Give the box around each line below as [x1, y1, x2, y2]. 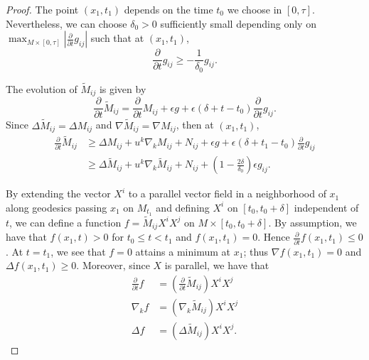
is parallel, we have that [164, 258, 269, 273]
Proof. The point [6, 2, 79, 16]
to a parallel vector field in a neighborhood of [128, 186, 326, 201]
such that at [90, 31, 144, 45]
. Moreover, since [76, 258, 150, 273]
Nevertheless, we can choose [6, 16, 127, 31]
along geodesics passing [6, 200, 107, 214]
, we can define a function [9, 214, 122, 229]
